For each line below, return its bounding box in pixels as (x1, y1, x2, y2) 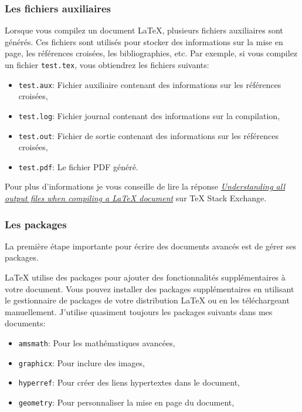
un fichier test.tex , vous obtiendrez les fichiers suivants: (5, 59, 209, 70)
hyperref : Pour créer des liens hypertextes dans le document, (18, 376, 240, 389)
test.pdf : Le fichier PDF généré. (18, 160, 138, 173)
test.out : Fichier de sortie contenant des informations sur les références (18, 129, 279, 141)
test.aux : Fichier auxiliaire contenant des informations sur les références (18, 78, 281, 90)
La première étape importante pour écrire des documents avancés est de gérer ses (5, 239, 297, 252)
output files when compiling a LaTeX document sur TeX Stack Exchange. (5, 192, 267, 204)
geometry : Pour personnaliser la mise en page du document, (18, 396, 235, 408)
